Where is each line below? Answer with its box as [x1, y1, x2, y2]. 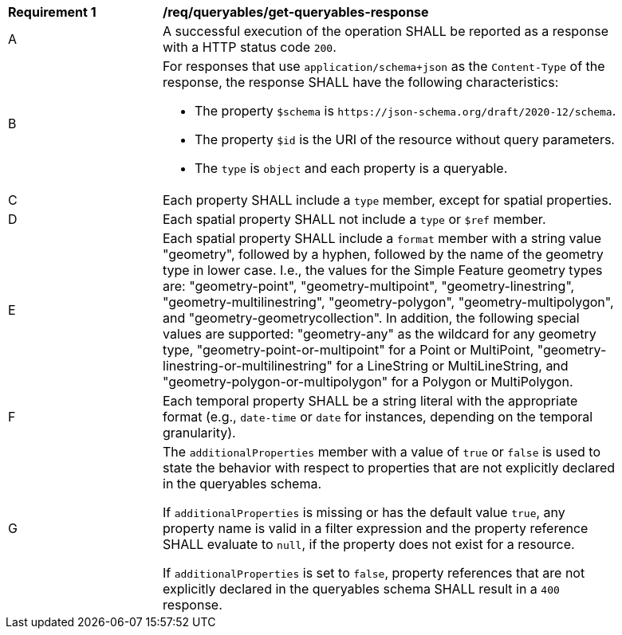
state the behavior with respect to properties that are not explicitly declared [163, 460, 616, 476]
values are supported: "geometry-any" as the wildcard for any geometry [163, 326, 596, 342]
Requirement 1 [8, 4, 96, 20]
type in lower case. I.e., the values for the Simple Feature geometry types [163, 262, 603, 278]
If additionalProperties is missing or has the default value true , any [163, 504, 565, 520]
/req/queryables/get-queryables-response [163, 4, 429, 20]
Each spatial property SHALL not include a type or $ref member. [163, 211, 546, 227]
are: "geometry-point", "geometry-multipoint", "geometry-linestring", [163, 278, 575, 294]
